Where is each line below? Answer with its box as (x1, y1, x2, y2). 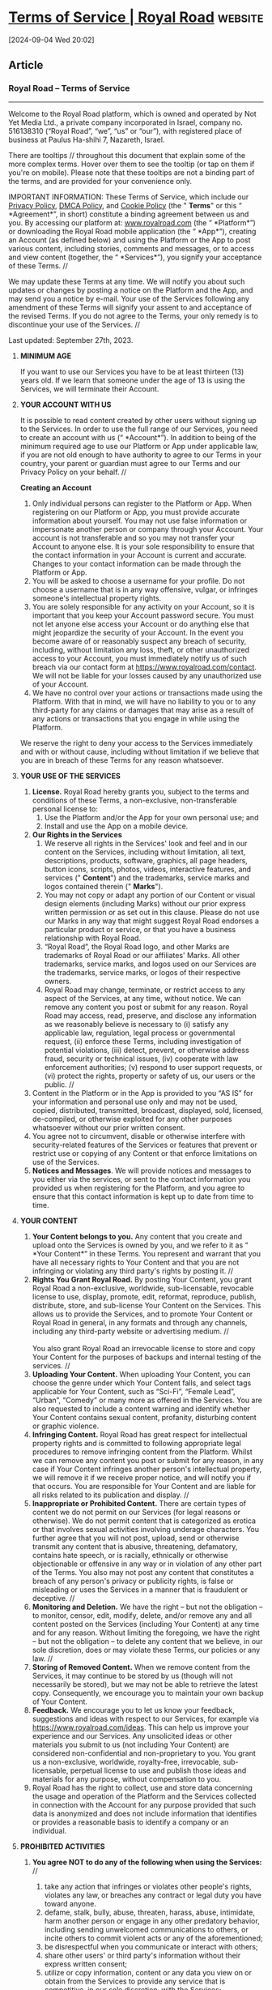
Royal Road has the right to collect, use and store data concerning (32, 1782, 253, 1792)
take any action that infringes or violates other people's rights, (44, 1881, 252, 1891)
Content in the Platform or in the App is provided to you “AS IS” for (32, 1088, 253, 1098)
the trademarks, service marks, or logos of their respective (44, 967, 241, 977)
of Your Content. (32, 1697, 87, 1706)
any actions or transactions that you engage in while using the (32, 713, 240, 723)
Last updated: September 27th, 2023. (8, 335, 134, 345)
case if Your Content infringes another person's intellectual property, (32, 1464, 262, 1474)
